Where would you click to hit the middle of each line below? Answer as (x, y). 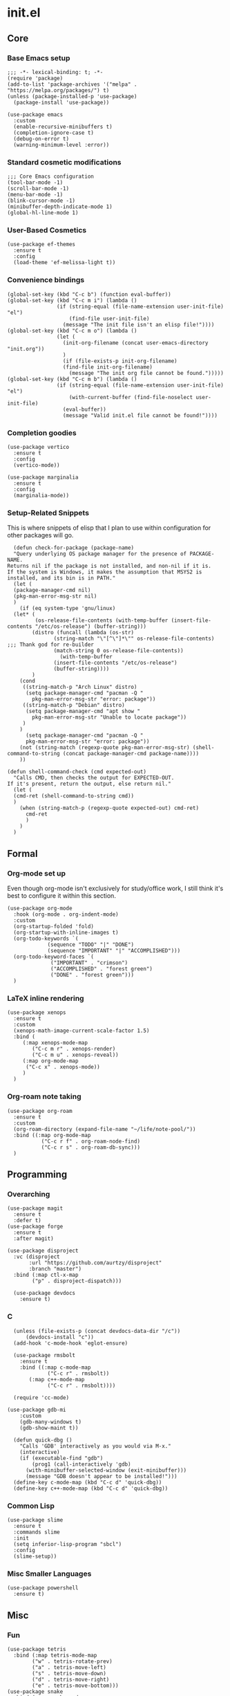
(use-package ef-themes (41, 245)
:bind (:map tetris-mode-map (55, 1655)
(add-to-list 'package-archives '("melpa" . (72, 84)
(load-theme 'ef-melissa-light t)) (65, 263)
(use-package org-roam (40, 1111)
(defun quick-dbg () (43, 1440)
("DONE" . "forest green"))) (93, 975)
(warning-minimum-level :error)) (61, 145)
